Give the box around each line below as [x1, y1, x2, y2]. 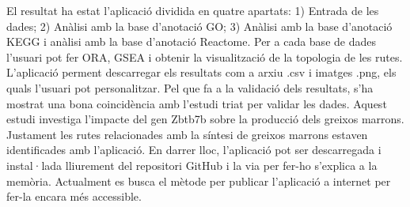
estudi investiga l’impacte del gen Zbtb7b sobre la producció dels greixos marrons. [6, 111, 404, 127]
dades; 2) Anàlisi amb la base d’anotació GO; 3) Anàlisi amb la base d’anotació [6, 17, 393, 34]
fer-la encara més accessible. [6, 188, 142, 205]
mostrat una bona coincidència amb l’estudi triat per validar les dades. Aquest [6, 95, 387, 111]
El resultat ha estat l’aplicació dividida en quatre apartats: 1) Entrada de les [6, 2, 379, 18]
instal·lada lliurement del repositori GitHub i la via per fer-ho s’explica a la [6, 156, 378, 173]
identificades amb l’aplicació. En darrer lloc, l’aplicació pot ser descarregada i [6, 141, 382, 158]
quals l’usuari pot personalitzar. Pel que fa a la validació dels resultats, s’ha [6, 79, 374, 96]
